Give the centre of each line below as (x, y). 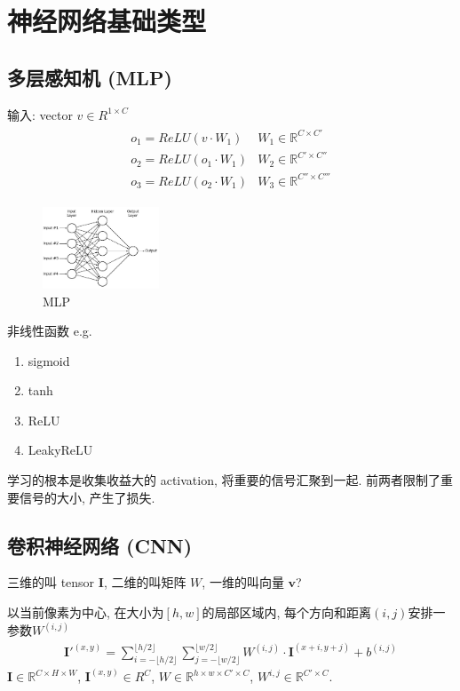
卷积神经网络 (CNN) (100, 545)
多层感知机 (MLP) (90, 77)
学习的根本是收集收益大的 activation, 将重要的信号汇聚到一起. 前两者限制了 (224, 480)
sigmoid (49, 360)
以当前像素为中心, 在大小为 (86, 612)
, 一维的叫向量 (243, 582)
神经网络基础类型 (107, 21)
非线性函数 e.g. (50, 331)
